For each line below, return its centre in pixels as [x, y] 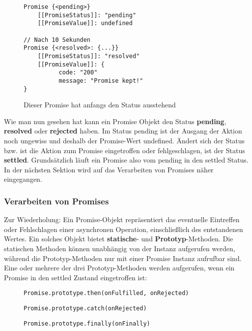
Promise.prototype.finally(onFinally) [87, 323]
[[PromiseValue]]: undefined [85, 23]
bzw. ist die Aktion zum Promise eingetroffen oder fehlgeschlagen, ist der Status [125, 150]
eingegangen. [23, 179]
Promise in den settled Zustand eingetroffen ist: [76, 277]
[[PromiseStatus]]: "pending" [87, 15]
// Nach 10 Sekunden [57, 40]
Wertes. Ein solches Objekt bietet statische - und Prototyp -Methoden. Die [119, 239]
